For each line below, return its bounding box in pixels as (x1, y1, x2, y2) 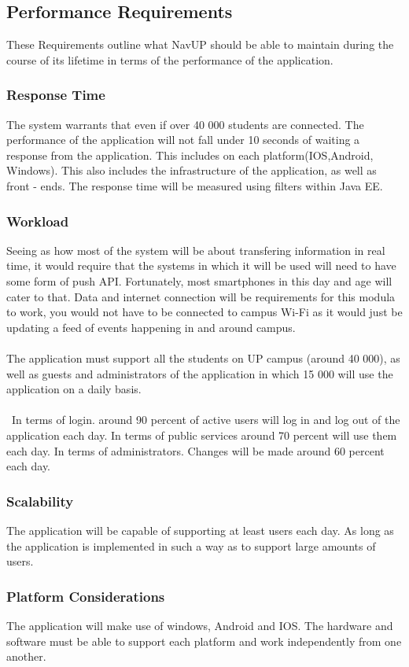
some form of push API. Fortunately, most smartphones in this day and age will (6, 272, 392, 289)
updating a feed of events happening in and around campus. (6, 319, 296, 335)
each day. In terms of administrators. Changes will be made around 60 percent (6, 442, 385, 459)
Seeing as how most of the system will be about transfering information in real (6, 241, 385, 258)
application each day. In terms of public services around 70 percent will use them (6, 426, 397, 443)
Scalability (6, 491, 74, 510)
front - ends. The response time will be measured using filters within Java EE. (6, 177, 383, 193)
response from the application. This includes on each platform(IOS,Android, (6, 146, 374, 163)
